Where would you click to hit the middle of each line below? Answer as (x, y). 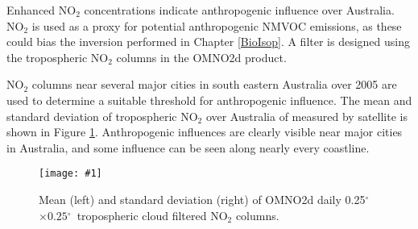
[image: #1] (70, 174)
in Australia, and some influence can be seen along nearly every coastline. (188, 147)
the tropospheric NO (58, 57)
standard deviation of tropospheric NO (102, 116)
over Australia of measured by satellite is (306, 116)
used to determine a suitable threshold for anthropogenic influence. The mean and (209, 100)
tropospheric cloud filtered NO (152, 215)
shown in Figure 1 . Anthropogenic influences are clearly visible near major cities (205, 132)
